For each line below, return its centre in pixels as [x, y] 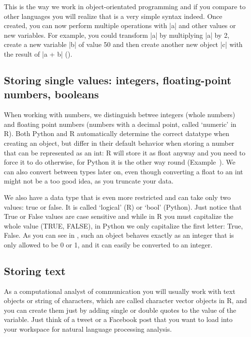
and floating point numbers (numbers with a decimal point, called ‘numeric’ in [120, 124]
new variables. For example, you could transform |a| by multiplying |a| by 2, [117, 35]
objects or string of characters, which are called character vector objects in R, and [125, 300]
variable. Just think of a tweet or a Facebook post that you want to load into [118, 319]
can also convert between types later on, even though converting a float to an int [124, 171]
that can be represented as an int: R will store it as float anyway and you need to [125, 152]
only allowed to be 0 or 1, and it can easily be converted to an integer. [108, 244]
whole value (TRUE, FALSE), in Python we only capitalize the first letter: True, [124, 225]
